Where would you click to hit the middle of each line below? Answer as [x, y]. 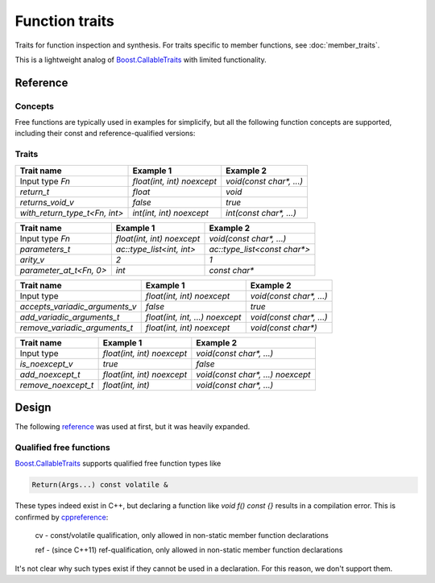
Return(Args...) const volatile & [100, 485]
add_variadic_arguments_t [70, 316]
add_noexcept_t [50, 374]
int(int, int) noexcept [171, 213]
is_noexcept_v [46, 364]
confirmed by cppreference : [62, 517]
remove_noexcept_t [57, 385]
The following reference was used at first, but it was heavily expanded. [133, 427]
